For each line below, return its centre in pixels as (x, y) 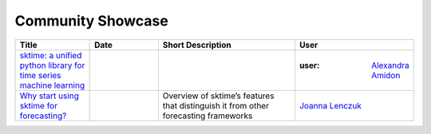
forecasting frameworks (208, 116)
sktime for (38, 105)
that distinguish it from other (215, 105)
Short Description (197, 45)
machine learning (52, 85)
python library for (52, 65)
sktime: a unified (51, 55)
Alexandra (391, 65)
